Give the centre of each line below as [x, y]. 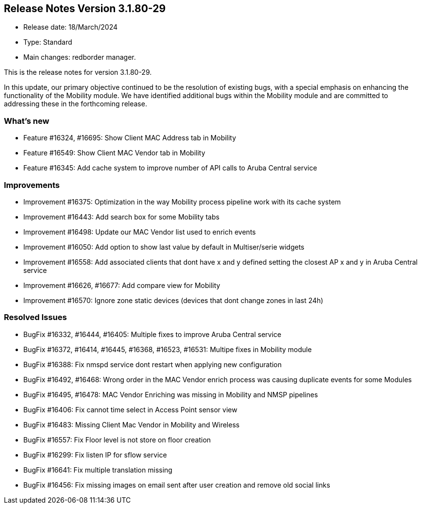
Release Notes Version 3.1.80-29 [85, 8]
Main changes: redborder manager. [80, 57]
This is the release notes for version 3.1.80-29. [78, 72]
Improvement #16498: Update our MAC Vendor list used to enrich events [140, 232]
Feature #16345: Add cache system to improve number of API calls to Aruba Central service [170, 168]
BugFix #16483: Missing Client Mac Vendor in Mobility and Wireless [132, 424]
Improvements [32, 185]
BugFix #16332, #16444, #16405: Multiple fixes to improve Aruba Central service [152, 334]
